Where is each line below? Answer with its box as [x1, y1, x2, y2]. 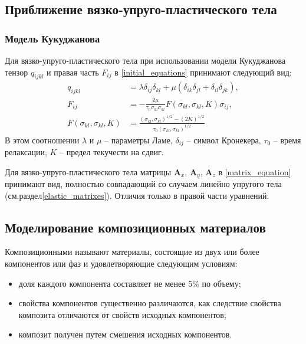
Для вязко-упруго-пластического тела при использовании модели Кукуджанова [5, 54, 286, 66]
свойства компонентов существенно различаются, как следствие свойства [18, 297, 281, 309]
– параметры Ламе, [104, 133, 173, 146]
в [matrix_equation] [218, 165, 291, 178]
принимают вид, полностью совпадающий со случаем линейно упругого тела [5, 178, 282, 190]
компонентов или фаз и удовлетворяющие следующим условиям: [5, 257, 238, 270]
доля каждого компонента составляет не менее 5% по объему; [18, 277, 241, 289]
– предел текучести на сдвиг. [60, 146, 164, 158]
